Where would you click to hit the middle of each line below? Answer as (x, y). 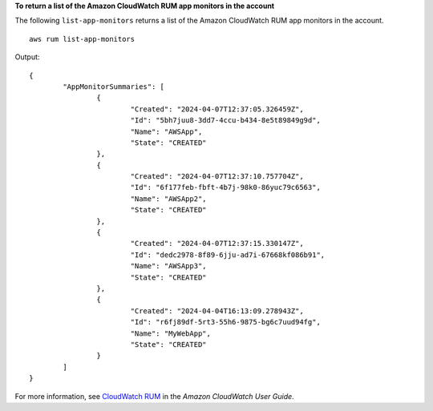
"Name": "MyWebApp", (171, 333)
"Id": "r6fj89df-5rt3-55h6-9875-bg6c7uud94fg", (225, 322)
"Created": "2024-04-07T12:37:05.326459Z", (217, 109)
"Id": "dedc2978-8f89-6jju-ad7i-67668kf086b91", (228, 255)
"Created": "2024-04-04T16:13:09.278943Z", (217, 311)
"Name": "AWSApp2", (169, 199)
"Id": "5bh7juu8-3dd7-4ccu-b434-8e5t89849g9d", (225, 121)
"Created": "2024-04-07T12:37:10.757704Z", (217, 177)
